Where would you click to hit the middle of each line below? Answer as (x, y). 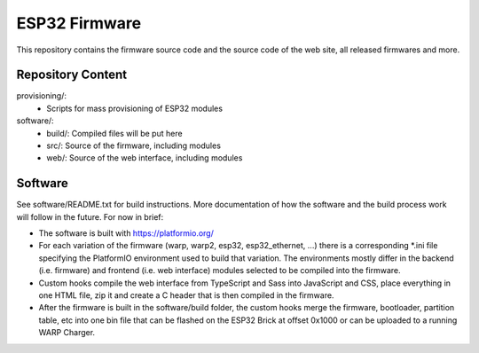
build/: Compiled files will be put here (114, 133)
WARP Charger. (67, 333)
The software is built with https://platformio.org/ (126, 233)
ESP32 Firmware (79, 23)
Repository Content (72, 75)
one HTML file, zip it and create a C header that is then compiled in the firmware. (186, 295)
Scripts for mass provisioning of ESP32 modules (135, 108)
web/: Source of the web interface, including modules (145, 158)
